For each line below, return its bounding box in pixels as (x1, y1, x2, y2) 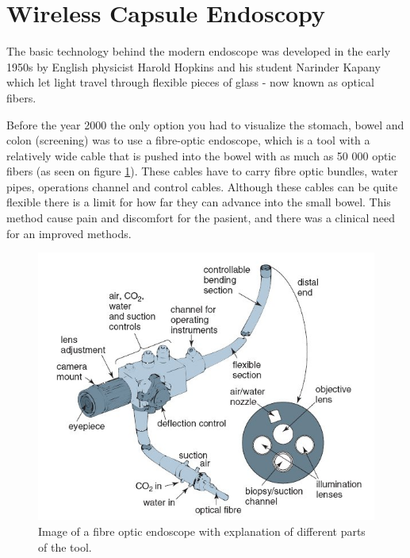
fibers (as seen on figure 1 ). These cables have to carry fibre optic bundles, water (6, 163, 398, 179)
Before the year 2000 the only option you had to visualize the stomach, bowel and (6, 116, 404, 133)
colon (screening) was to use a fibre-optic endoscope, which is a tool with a (6, 132, 370, 148)
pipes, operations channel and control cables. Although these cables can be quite (6, 178, 398, 194)
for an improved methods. (6, 225, 132, 241)
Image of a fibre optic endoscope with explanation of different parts (38, 523, 366, 540)
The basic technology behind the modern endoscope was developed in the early (6, 43, 391, 60)
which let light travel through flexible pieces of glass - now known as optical (6, 74, 374, 90)
